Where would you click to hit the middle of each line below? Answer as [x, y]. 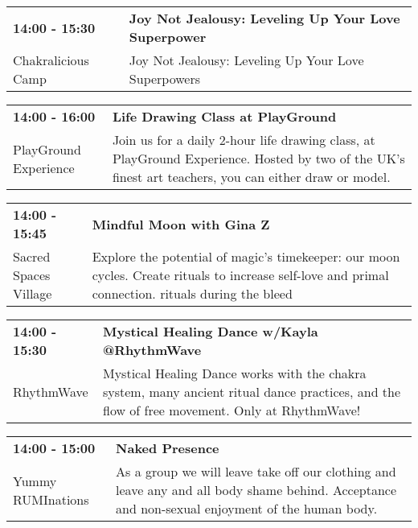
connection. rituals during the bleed [192, 293]
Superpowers [165, 78]
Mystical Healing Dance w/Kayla [210, 331]
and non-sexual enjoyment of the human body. [247, 508]
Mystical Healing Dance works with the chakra [234, 373]
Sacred [32, 256]
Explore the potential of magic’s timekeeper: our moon [246, 256]
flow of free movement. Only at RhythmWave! [232, 410]
